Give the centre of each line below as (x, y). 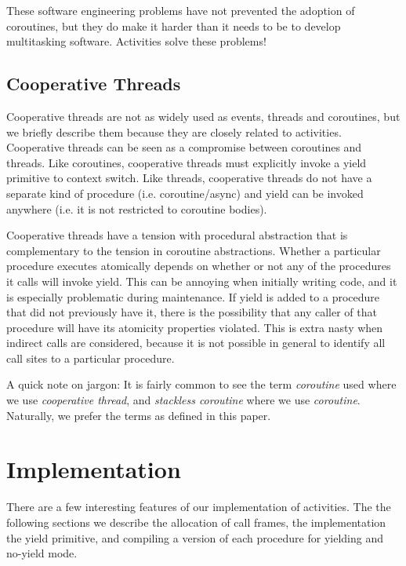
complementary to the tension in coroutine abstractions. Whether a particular (194, 250)
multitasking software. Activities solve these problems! (136, 41)
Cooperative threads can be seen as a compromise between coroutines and (184, 147)
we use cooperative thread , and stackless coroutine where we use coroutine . (183, 400)
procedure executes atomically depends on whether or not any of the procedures (199, 266)
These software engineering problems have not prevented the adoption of (181, 10)
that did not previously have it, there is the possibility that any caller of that (192, 312)
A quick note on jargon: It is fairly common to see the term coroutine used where (201, 384)
